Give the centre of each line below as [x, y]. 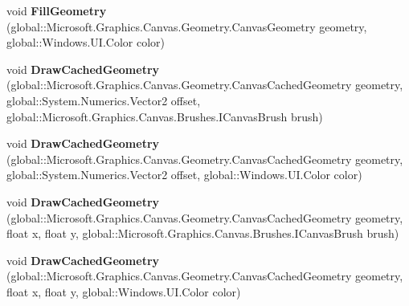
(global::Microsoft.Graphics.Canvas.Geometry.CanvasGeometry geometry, [187, 26]
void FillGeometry [57, 10]
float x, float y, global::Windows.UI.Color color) [124, 291]
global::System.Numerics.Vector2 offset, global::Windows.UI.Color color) [184, 175]
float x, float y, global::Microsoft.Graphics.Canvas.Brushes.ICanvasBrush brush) [203, 233]
